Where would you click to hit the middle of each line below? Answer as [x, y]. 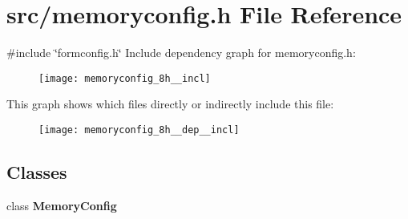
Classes [37, 172]
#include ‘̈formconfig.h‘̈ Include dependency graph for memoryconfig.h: [181, 53]
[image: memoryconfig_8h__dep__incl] [139, 130]
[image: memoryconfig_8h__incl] [125, 78]
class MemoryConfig [62, 205]
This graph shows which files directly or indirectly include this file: [170, 104]
